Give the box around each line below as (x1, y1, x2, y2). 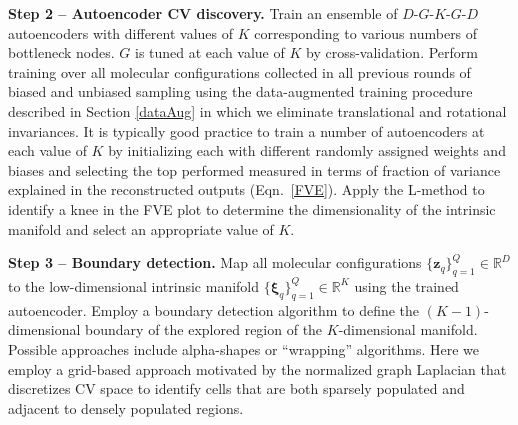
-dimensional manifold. (338, 319, 478, 340)
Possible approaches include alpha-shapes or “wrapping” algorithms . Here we (8, 338, 480, 359)
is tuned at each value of (134, 42, 285, 63)
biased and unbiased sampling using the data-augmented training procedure (8, 81, 473, 102)
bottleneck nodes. (8, 42, 115, 63)
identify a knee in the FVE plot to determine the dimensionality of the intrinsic (8, 198, 496, 219)
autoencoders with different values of (8, 22, 234, 43)
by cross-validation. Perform (305, 42, 478, 63)
